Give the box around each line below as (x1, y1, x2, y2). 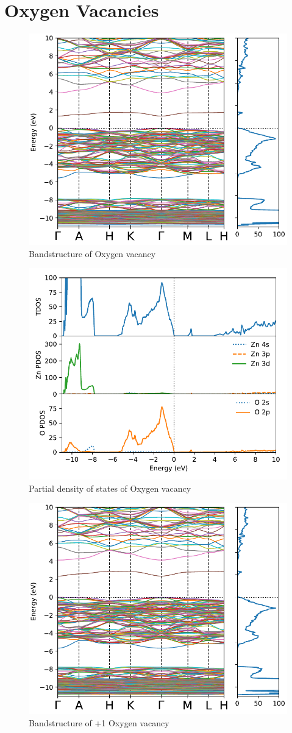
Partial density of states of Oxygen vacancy (29, 481, 191, 494)
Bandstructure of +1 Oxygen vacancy (29, 716, 169, 729)
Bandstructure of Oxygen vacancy (29, 247, 156, 260)
